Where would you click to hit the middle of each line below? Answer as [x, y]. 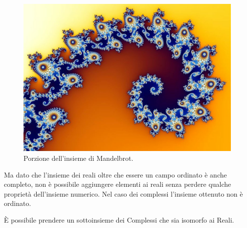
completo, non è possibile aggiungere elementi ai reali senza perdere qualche [118, 184]
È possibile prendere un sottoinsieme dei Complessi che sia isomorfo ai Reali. [119, 219]
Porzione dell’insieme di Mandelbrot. [79, 158]
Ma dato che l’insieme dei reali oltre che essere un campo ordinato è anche [115, 174]
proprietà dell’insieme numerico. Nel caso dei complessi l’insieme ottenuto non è [123, 193]
